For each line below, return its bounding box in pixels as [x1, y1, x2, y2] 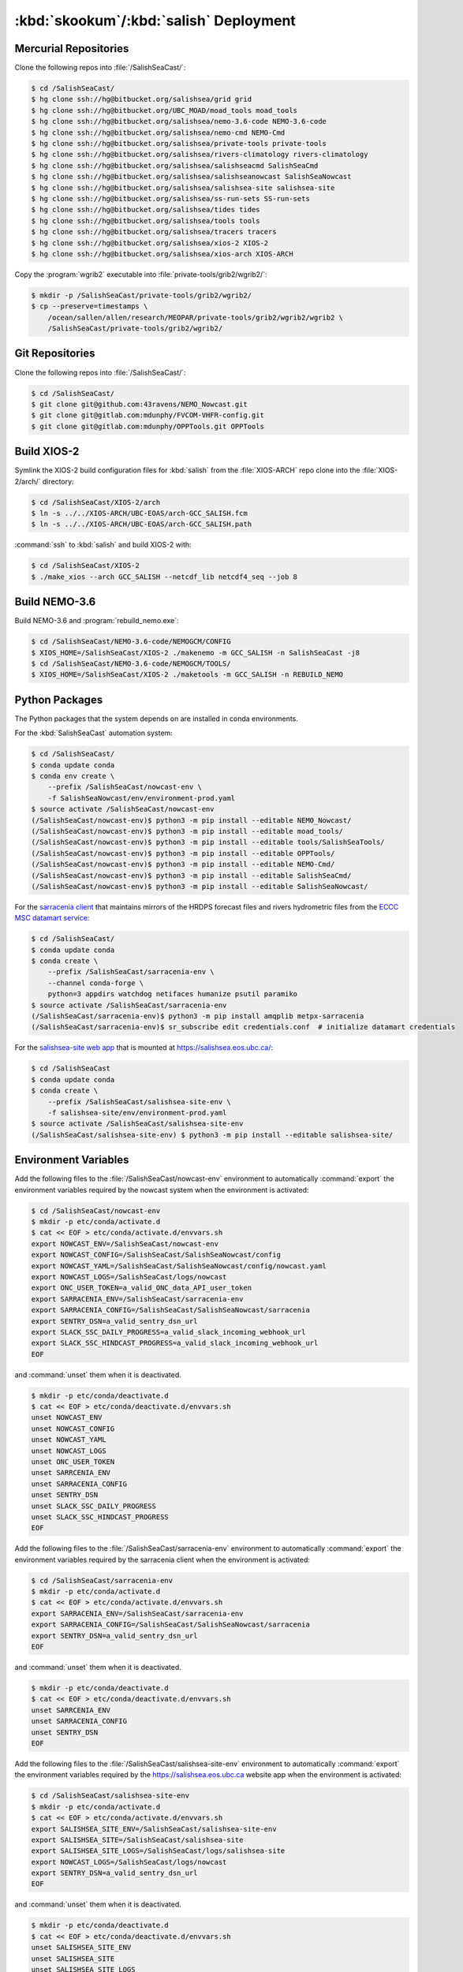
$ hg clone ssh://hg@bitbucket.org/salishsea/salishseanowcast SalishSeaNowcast [31, 172, 352, 181]
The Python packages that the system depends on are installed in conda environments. [14, 714, 299, 723]
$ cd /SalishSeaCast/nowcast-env [31, 1206, 161, 1215]
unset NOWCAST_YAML [31, 1436, 106, 1444]
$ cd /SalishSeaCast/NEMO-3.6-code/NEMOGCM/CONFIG [31, 637, 232, 646]
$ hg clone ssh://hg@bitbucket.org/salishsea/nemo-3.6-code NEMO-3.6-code [31, 117, 327, 126]
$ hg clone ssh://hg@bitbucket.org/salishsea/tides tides [31, 205, 260, 215]
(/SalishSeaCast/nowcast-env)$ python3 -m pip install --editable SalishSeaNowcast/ [31, 882, 368, 891]
